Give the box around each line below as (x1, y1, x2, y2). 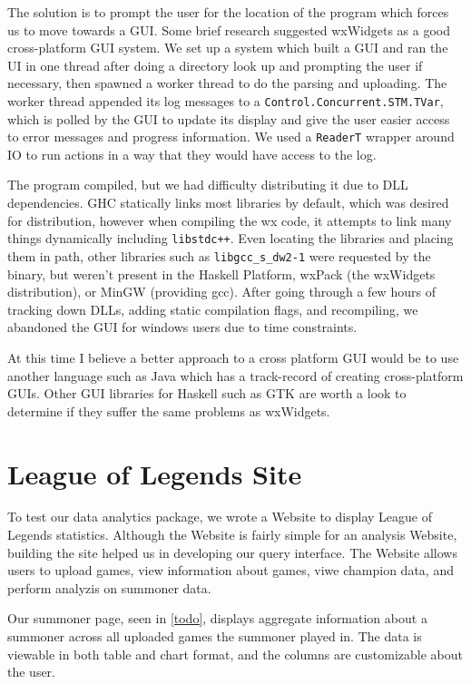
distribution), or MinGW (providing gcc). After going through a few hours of (7, 282, 436, 301)
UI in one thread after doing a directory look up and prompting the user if (7, 55, 423, 74)
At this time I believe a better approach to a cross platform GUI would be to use (7, 347, 459, 366)
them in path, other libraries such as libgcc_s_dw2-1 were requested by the (7, 246, 431, 265)
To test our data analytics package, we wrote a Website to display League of (7, 507, 432, 526)
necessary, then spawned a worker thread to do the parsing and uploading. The (7, 73, 447, 93)
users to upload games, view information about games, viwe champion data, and (7, 561, 454, 580)
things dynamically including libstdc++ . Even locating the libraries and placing (7, 229, 454, 248)
